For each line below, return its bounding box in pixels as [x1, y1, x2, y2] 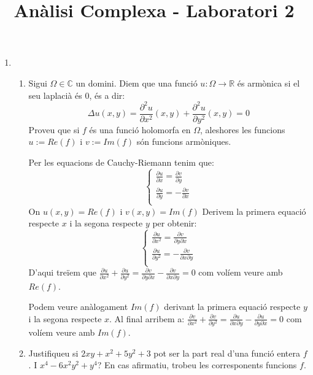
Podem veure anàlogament [28, 300, 128, 313]
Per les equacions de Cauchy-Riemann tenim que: [28, 155, 214, 168]
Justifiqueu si [28, 346, 79, 359]
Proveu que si [28, 123, 80, 136]
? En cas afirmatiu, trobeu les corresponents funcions [97, 358, 297, 371]
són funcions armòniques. [136, 135, 231, 148]
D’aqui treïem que [28, 266, 96, 279]
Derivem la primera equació [202, 204, 306, 217]
